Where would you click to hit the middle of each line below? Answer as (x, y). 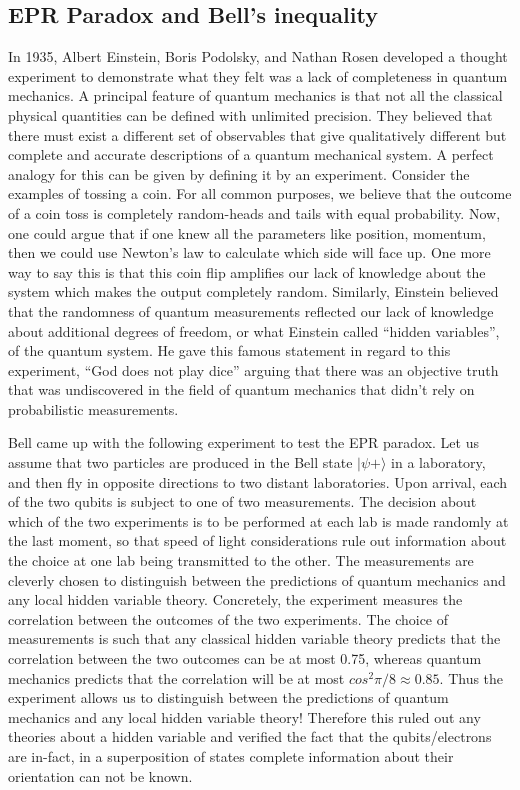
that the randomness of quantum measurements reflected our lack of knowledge (251, 310)
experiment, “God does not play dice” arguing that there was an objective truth (253, 369)
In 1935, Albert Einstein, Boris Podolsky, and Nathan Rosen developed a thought (258, 56)
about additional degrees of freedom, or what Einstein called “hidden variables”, (254, 330)
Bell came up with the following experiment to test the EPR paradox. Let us (243, 442)
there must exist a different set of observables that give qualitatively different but (257, 134)
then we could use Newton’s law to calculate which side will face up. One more (249, 252)
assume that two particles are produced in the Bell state (180, 462)
